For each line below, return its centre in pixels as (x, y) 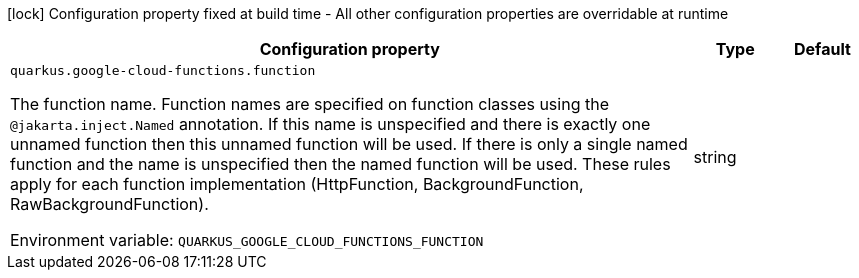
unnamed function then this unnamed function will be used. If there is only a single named (349, 144)
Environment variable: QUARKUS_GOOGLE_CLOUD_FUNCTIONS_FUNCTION (247, 240)
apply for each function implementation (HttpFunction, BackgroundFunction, (297, 184)
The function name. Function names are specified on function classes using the (309, 104)
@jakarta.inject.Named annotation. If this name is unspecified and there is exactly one (330, 124)
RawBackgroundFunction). (109, 204)
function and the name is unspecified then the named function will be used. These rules (340, 164)
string (715, 156)
